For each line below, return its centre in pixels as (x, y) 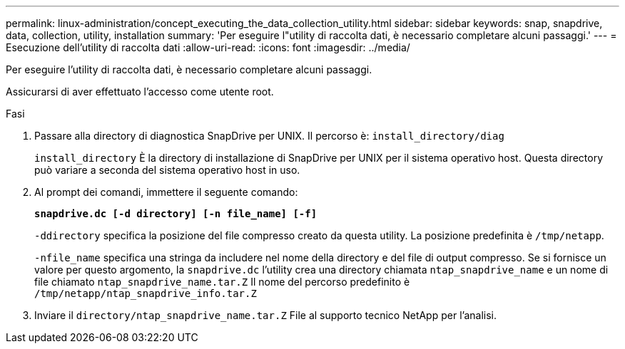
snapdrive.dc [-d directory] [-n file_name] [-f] (176, 214)
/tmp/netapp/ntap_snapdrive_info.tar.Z (146, 293)
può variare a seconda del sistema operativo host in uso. (167, 170)
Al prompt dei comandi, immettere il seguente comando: (166, 192)
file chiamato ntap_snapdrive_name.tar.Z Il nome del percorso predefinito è (222, 282)
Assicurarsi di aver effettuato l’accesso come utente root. (140, 92)
